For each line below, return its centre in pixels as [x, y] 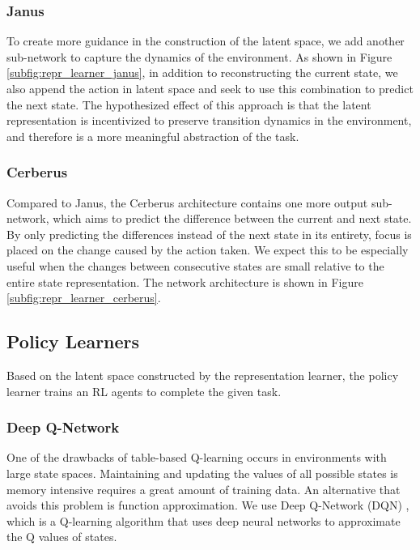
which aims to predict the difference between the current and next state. [232, 218]
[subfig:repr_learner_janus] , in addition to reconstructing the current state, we [202, 72]
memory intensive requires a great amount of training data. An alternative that [204, 489]
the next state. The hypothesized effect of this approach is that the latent [189, 104]
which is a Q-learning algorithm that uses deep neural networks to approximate [204, 520]
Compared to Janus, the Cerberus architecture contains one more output [187, 202]
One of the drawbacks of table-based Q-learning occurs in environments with [197, 457]
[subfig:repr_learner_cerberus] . [84, 298]
